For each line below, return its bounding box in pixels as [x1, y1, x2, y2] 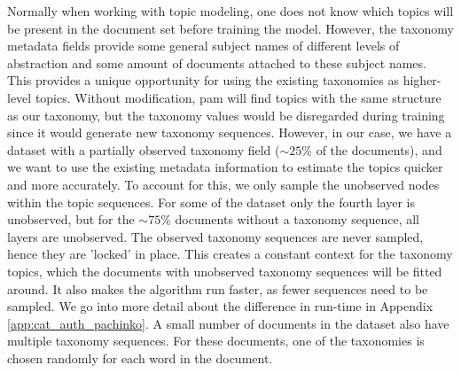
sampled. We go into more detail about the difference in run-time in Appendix [7, 297, 434, 315]
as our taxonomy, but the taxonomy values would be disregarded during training [7, 105, 445, 124]
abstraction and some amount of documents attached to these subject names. [7, 53, 426, 72]
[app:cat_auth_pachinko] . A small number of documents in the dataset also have [7, 314, 449, 332]
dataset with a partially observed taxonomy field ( [7, 140, 280, 159]
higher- [402, 71, 441, 89]
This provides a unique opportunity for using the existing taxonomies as [7, 71, 400, 89]
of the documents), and [316, 140, 442, 159]
